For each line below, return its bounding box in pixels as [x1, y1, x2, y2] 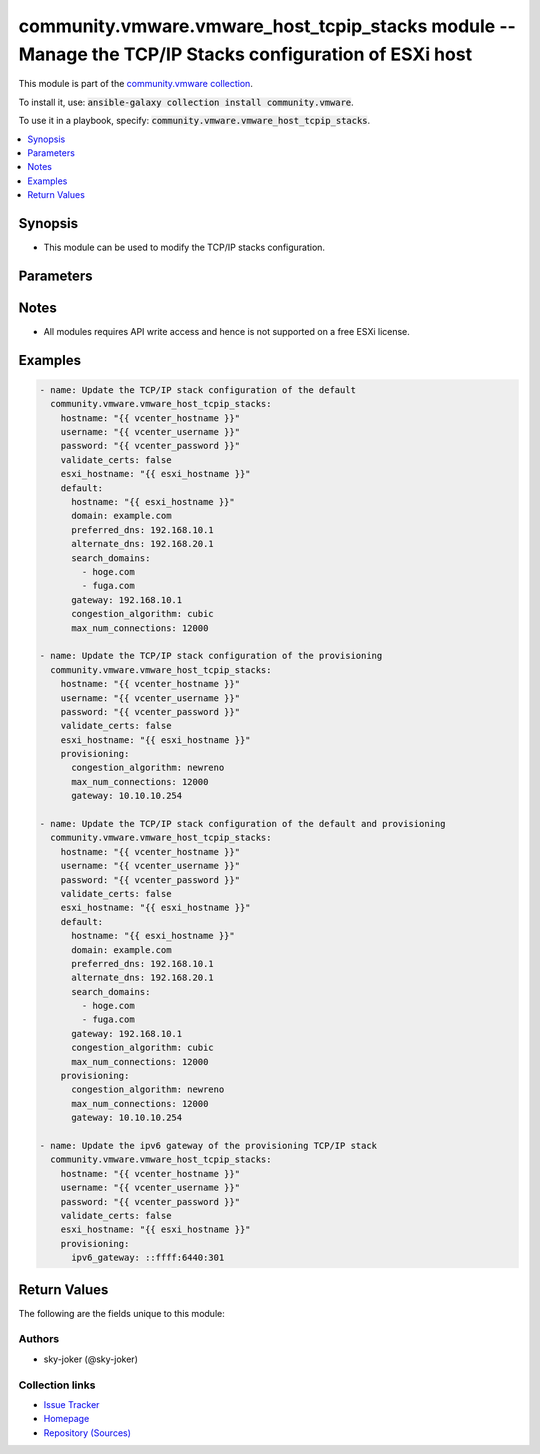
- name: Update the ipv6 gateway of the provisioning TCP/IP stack [39, 1140, 378, 1151]
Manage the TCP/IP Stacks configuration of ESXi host [18, 43, 473, 65]
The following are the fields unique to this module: [18, 1307, 225, 1319]
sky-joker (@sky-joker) [43, 1353, 139, 1365]
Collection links [18, 1378, 96, 1392]
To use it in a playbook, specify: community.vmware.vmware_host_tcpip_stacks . [18, 115, 371, 127]
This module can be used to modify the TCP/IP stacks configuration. [43, 241, 325, 253]
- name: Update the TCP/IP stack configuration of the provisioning [39, 650, 383, 662]
